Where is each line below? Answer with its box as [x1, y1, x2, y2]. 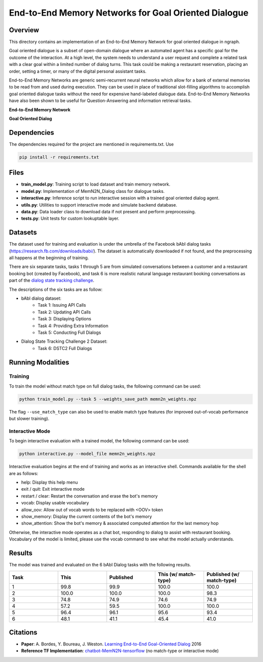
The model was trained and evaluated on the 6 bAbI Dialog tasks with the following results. [9, 562, 191, 568]
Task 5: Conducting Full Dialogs [38, 330, 101, 335]
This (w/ [158, 571, 178, 578]
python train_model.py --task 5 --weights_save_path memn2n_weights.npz [19, 396, 197, 402]
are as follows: [9, 470, 38, 476]
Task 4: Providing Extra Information [38, 323, 109, 329]
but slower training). [9, 415, 50, 422]
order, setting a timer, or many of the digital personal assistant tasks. [9, 68, 147, 74]
